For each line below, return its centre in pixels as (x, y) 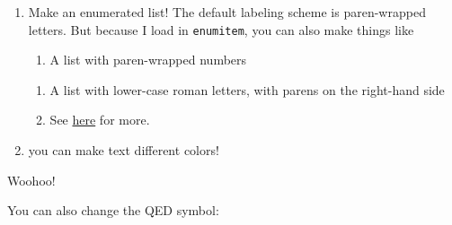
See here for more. (100, 120)
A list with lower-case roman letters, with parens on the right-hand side (247, 89)
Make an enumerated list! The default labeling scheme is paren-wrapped (227, 12)
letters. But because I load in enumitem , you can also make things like (221, 29)
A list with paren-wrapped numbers (148, 60)
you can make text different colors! (124, 150)
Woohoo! (31, 180)
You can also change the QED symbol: (113, 210)
